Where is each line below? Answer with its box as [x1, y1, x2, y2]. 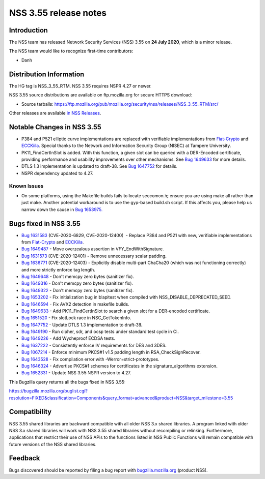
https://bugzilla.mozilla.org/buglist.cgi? [9, 388, 88, 394]
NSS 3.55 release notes [9, 7, 106, 18]
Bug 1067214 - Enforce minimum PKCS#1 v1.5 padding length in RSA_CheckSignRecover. [21, 349, 201, 355]
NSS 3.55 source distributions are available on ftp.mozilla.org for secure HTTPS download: [9, 92, 192, 98]
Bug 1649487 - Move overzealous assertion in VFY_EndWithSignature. [21, 246, 164, 252]
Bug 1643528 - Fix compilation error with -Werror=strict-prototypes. [21, 356, 159, 362]
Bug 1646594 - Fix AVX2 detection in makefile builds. [21, 301, 130, 307]
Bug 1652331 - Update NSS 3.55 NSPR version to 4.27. [21, 370, 132, 376]
